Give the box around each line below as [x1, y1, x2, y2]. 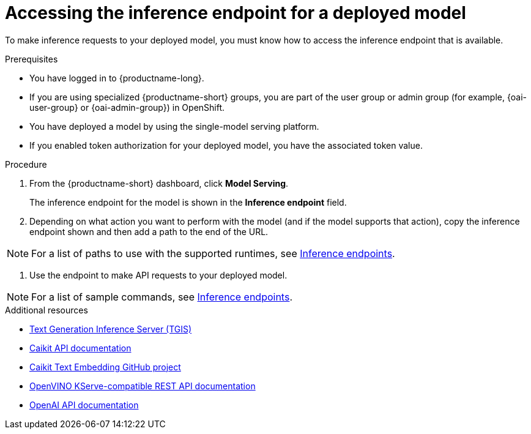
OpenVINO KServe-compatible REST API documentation [29, 380, 256, 391]
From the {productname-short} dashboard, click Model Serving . [29, 178, 289, 189]
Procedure [5, 159, 47, 170]
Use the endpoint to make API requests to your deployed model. [29, 269, 288, 280]
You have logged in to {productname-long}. [29, 72, 204, 83]
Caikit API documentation [29, 342, 132, 353]
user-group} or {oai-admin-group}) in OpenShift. [29, 102, 225, 113]
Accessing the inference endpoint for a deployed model [5, 2, 466, 23]
